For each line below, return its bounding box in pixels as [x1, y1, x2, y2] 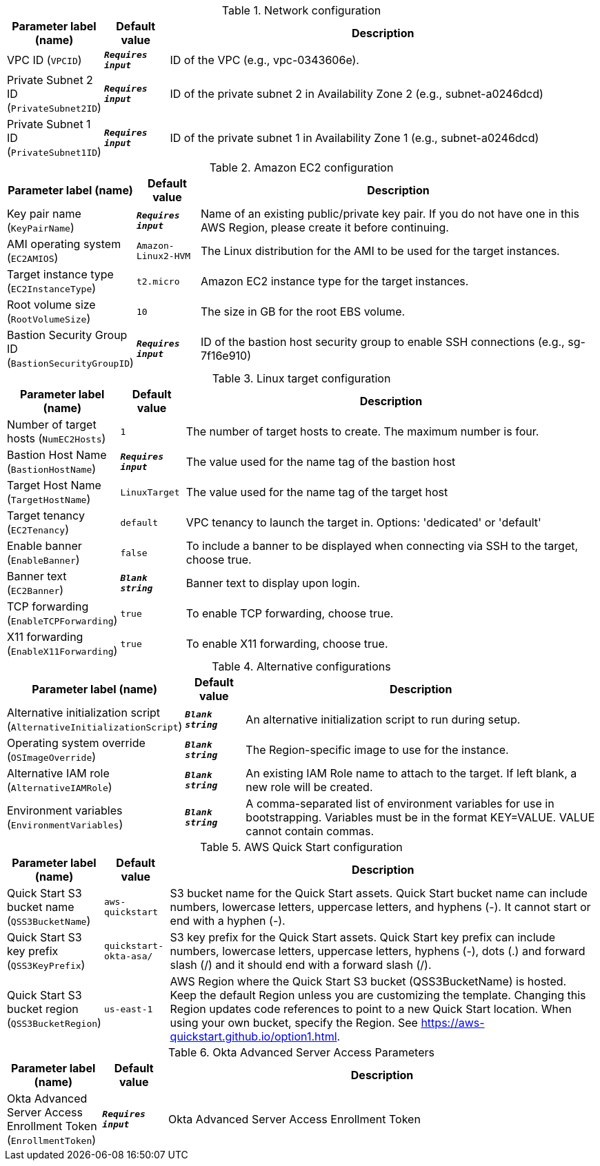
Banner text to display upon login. [186, 576, 361, 590]
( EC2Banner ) [7, 583, 64, 597]
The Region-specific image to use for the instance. [246, 743, 509, 757]
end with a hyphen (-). [170, 914, 286, 928]
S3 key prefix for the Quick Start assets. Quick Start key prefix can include [170, 930, 556, 944]
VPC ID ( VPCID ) [7, 53, 82, 67]
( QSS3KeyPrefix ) [7, 958, 86, 972]
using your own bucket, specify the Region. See [170, 1016, 418, 1030]
